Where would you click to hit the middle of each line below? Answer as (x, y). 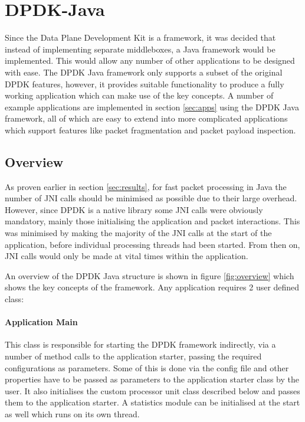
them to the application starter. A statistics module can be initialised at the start (152, 402)
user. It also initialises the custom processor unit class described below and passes (152, 390)
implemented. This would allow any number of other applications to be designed (150, 60)
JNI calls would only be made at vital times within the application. (127, 256)
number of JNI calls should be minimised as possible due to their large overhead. (151, 198)
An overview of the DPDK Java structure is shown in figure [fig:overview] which (150, 275)
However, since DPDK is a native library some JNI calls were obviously (134, 209)
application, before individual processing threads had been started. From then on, (152, 244)
